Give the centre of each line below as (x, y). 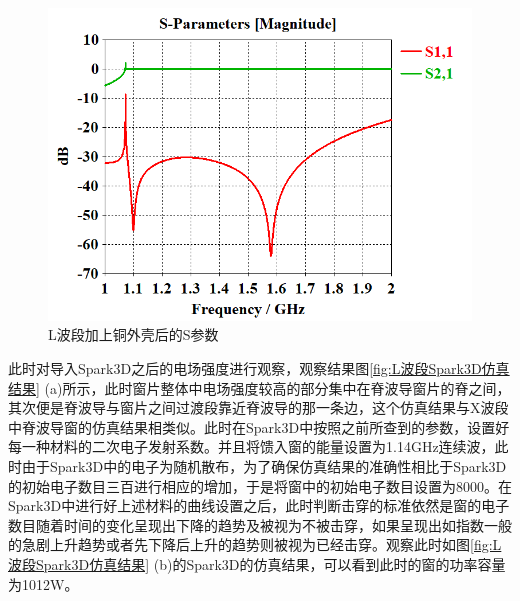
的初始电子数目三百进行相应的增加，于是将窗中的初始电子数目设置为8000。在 (260, 485)
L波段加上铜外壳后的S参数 (133, 334)
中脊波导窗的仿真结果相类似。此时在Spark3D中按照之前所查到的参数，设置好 (259, 426)
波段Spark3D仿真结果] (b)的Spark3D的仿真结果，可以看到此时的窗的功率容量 (257, 563)
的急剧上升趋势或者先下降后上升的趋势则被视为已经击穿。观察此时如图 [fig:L (255, 544)
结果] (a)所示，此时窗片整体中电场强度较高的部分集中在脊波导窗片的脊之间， (259, 387)
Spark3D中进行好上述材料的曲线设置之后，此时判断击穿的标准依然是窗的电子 (259, 505)
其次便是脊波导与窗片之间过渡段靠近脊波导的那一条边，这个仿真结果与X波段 (258, 407)
